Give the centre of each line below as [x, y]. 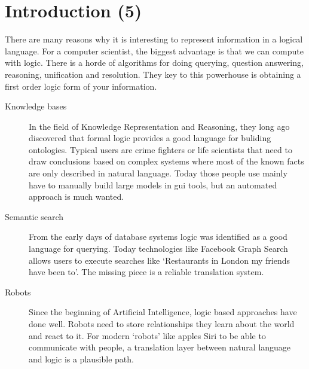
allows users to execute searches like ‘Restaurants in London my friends [160, 260]
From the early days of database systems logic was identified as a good [158, 237]
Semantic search [34, 216]
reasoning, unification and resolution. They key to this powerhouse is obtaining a [153, 74]
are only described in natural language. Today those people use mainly [158, 173]
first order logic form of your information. [81, 86]
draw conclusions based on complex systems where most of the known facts [166, 161]
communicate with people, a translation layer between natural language [160, 347]
